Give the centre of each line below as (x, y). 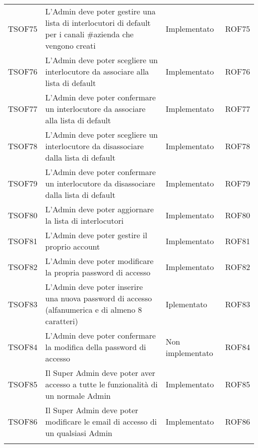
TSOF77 (23, 109)
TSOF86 (23, 421)
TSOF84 (23, 347)
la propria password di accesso (98, 272)
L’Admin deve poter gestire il (96, 235)
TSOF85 (23, 384)
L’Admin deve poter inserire (94, 287)
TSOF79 (23, 183)
